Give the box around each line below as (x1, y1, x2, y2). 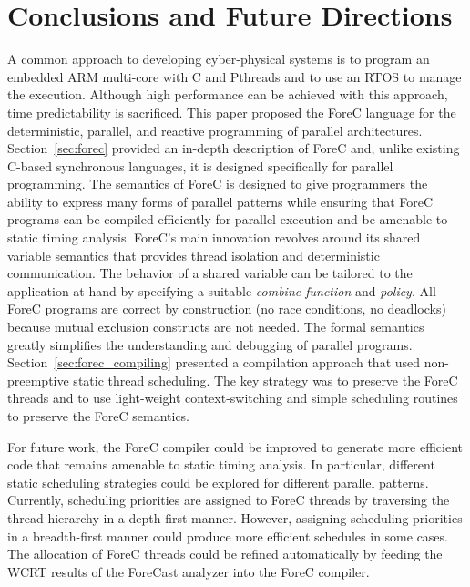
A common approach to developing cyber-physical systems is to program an (7, 49, 430, 68)
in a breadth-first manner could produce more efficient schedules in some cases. (7, 526, 448, 545)
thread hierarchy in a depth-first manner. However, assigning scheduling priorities (7, 508, 463, 527)
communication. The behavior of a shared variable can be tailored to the (7, 263, 413, 283)
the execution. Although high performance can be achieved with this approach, (7, 85, 448, 104)
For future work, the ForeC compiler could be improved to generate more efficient (7, 437, 464, 456)
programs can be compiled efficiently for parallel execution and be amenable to (7, 210, 448, 229)
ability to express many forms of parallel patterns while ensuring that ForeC (7, 191, 434, 211)
